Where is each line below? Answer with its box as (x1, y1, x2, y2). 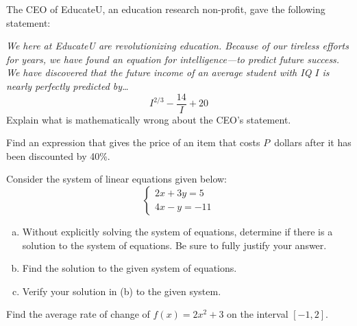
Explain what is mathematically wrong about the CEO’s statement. (6, 112, 291, 126)
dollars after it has (274, 135, 352, 150)
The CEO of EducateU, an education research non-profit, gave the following (6, 2, 325, 16)
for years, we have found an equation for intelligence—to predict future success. (6, 51, 340, 66)
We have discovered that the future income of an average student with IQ (6, 65, 312, 80)
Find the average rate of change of (6, 307, 150, 321)
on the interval (227, 307, 288, 321)
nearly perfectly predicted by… (6, 78, 129, 93)
